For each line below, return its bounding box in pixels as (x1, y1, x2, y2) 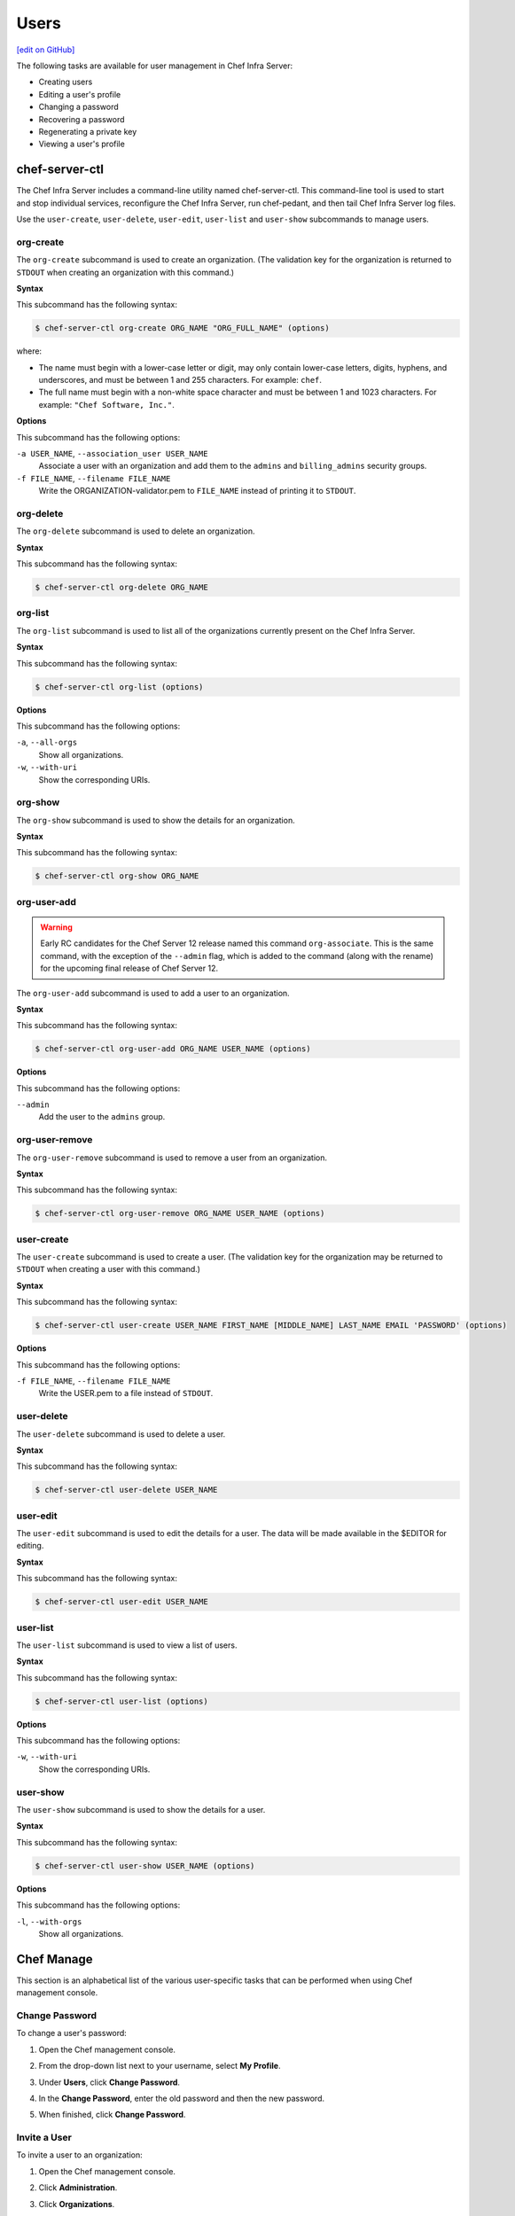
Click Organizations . (38, 2198, 115, 2209)
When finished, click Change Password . (38, 2110, 186, 2120)
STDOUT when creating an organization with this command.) (16, 267, 235, 277)
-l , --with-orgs (16, 1916, 82, 1927)
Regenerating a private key (38, 126, 137, 137)
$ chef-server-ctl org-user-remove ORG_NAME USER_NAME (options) (35, 1208, 325, 1219)
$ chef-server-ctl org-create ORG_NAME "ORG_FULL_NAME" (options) (35, 324, 330, 333)
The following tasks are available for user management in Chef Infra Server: (16, 60, 293, 71)
